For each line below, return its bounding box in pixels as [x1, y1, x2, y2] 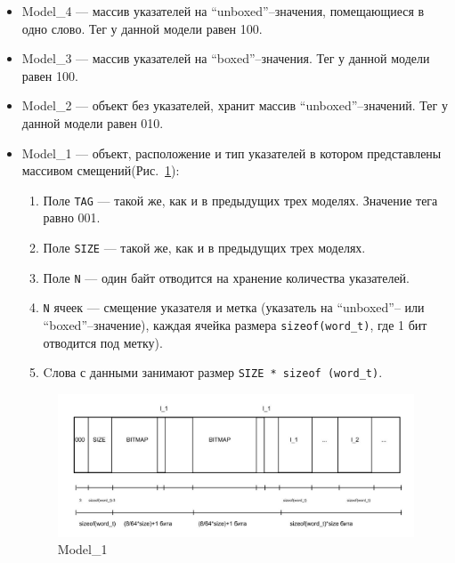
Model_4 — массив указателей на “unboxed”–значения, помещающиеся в [21, 2, 425, 20]
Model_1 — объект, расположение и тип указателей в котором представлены [21, 143, 442, 162]
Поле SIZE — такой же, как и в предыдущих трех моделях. [43, 238, 366, 256]
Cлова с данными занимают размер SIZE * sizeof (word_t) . [43, 363, 383, 382]
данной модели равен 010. [21, 113, 164, 132]
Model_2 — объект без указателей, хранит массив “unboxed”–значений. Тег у [21, 96, 448, 115]
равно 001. [43, 208, 101, 227]
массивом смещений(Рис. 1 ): [21, 161, 180, 180]
